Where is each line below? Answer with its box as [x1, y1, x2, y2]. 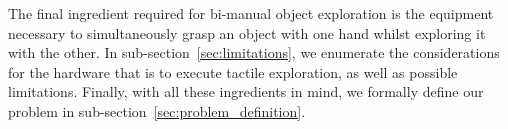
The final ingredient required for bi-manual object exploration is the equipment [8, 3, 494, 23]
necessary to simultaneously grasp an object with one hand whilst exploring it [8, 22, 486, 43]
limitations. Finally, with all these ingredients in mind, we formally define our [8, 81, 484, 102]
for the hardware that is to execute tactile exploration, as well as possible [8, 61, 458, 82]
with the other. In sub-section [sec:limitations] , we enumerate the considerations [8, 42, 500, 63]
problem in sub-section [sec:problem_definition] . [8, 100, 306, 121]
